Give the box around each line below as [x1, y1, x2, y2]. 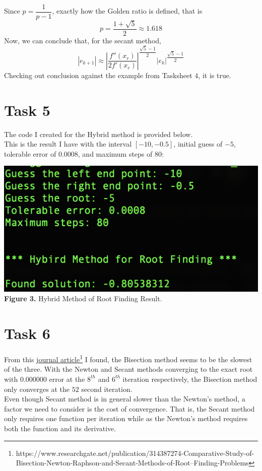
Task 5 [4, 99, 50, 120]
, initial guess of [173, 139, 223, 149]
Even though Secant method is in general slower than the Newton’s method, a [4, 393, 245, 404]
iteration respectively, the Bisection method [122, 373, 257, 384]
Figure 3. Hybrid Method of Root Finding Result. [4, 293, 162, 304]
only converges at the [4, 383, 70, 394]
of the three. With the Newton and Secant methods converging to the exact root [4, 364, 253, 374]
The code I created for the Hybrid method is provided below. [4, 128, 193, 139]
